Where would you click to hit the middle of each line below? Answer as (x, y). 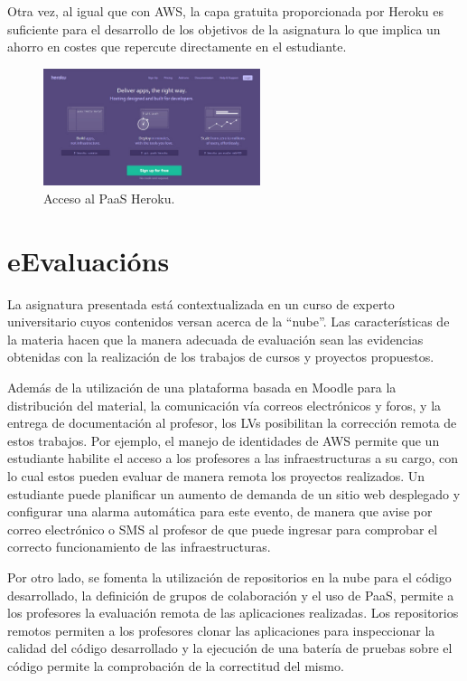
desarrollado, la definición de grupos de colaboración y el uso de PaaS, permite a (231, 595)
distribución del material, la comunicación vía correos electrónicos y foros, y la (224, 405)
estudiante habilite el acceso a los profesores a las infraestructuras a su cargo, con (233, 458)
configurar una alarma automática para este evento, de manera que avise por (220, 511)
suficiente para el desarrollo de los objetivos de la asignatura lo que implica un (224, 28)
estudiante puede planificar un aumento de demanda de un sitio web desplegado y (234, 493)
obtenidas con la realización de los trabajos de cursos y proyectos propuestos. (221, 357)
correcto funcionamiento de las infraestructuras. (139, 547)
